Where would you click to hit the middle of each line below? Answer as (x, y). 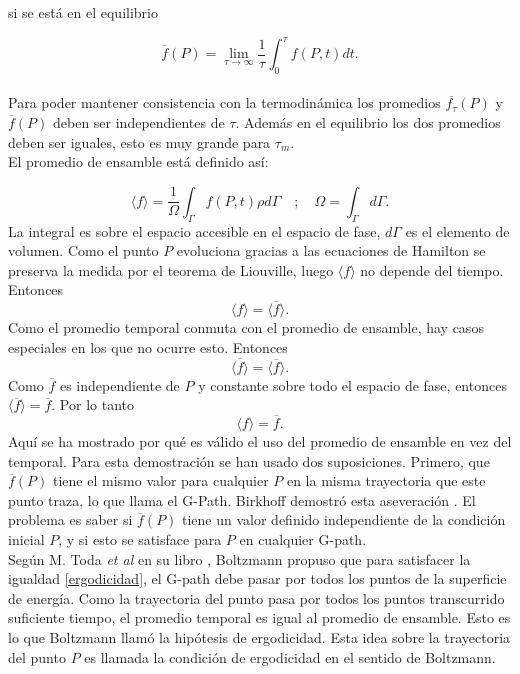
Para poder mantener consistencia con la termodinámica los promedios (224, 102)
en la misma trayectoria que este (386, 480)
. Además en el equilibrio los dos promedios (368, 122)
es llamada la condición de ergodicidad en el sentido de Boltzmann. (290, 656)
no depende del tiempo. (432, 269)
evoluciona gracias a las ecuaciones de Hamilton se (331, 250)
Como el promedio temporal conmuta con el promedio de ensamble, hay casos (246, 327)
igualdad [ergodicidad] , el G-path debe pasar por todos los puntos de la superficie (257, 578)
